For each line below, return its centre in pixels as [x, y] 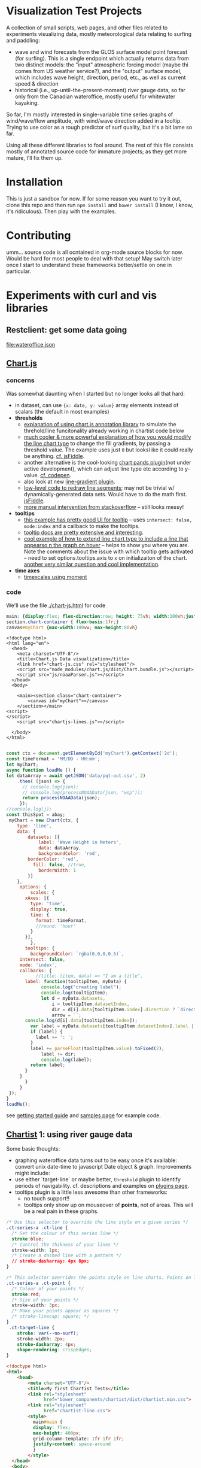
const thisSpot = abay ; [36, 815]
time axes [27, 571]
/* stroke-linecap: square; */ [51, 1317]
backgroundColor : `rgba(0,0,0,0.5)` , [77, 954]
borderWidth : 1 [57, 870]
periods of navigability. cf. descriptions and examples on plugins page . [102, 1186]
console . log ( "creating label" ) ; [81, 987]
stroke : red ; [27, 1294]
